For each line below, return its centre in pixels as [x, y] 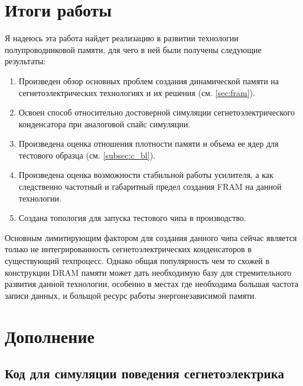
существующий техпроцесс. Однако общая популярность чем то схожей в [137, 261]
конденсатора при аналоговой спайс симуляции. [105, 123]
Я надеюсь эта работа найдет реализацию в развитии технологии [122, 38]
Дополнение [50, 336]
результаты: [25, 61]
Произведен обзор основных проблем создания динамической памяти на [149, 80]
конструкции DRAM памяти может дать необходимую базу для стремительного [148, 272]
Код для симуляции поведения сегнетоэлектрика [144, 373]
